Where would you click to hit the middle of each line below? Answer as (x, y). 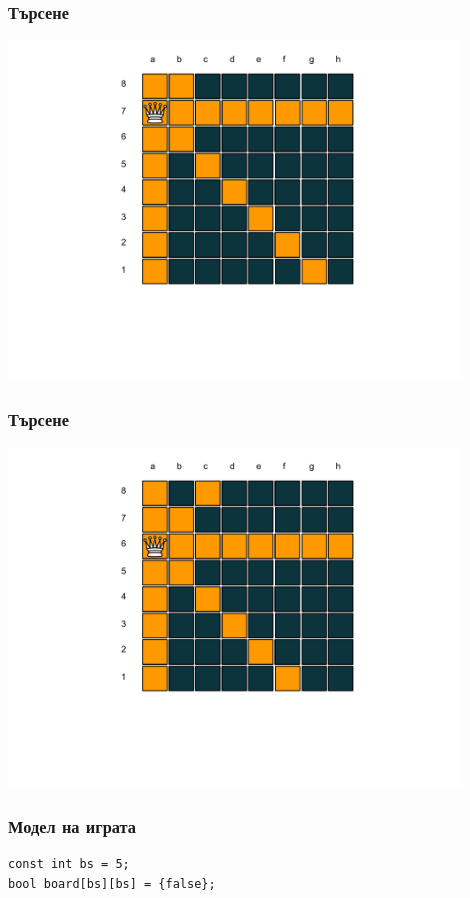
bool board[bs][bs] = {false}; (112, 883)
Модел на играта (72, 825)
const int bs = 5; (69, 864)
